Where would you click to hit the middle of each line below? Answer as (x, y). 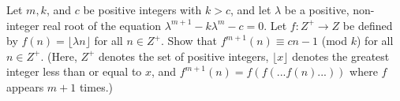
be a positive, (317, 9)
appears (25, 86)
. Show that (189, 41)
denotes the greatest (341, 56)
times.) (96, 86)
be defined (368, 25)
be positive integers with (142, 9)
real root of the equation (102, 25)
